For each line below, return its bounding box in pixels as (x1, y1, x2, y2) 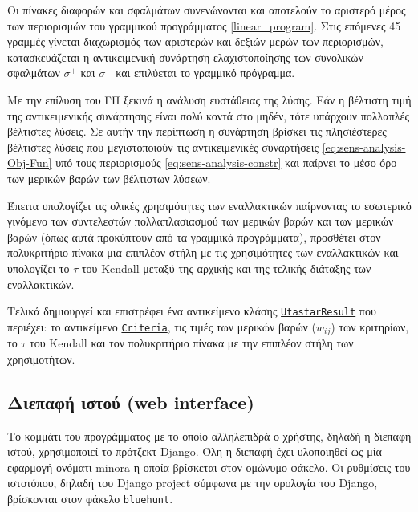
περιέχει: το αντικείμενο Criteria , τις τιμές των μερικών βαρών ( (7, 318, 317, 335)
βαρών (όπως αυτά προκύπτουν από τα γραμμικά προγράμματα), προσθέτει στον (7, 228, 381, 245)
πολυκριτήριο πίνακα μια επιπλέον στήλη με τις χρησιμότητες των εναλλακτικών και (7, 244, 399, 261)
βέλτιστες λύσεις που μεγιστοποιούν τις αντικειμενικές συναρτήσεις (7, 138, 319, 155)
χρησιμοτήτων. (7, 350, 75, 367)
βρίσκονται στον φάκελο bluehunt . (7, 490, 173, 506)
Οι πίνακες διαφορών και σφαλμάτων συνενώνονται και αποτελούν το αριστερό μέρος (7, 2, 406, 18)
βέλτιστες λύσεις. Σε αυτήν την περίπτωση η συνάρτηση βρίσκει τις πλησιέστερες (7, 123, 387, 140)
